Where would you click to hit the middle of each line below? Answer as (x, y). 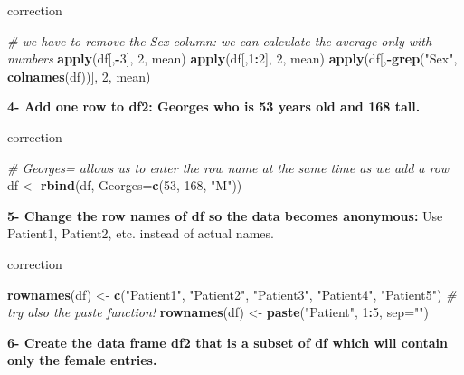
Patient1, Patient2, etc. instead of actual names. (141, 233)
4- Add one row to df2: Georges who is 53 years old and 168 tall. (214, 106)
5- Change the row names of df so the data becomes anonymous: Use (225, 215)
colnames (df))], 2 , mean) (79, 76)
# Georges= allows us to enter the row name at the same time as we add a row (228, 167)
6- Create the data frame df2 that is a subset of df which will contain (228, 342)
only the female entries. (82, 360)
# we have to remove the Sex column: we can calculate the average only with (220, 40)
